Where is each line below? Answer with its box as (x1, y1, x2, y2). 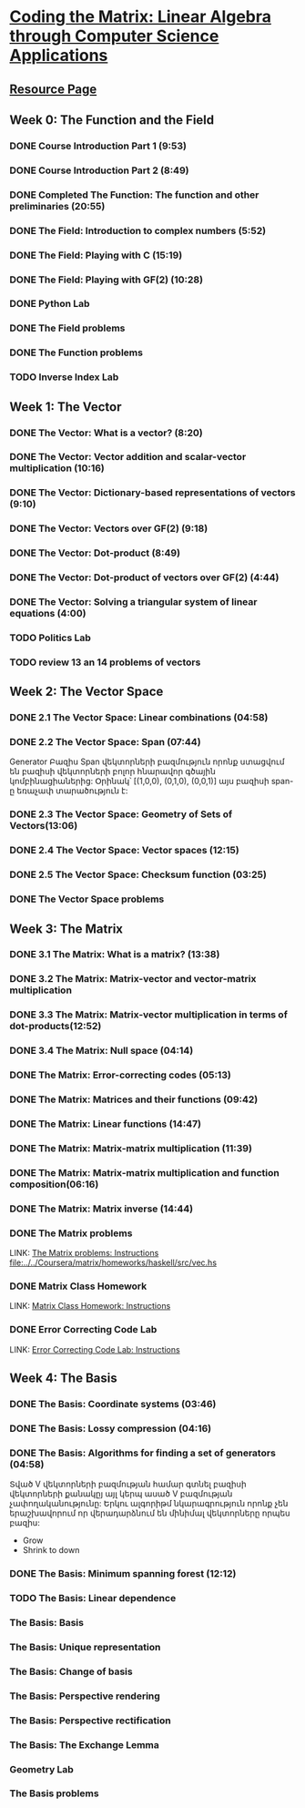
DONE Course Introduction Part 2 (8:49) (9, 164, 189, 177)
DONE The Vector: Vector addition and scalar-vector (9, 451, 247, 464)
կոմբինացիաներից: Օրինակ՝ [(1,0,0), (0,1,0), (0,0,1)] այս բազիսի (9, 776, 270, 787)
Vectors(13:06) (9, 820, 78, 832)
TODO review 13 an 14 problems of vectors (9, 656, 201, 669)
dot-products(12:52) (9, 1020, 102, 1033)
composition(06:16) (9, 1178, 99, 1190)
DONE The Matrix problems (9, 1227, 133, 1240)
